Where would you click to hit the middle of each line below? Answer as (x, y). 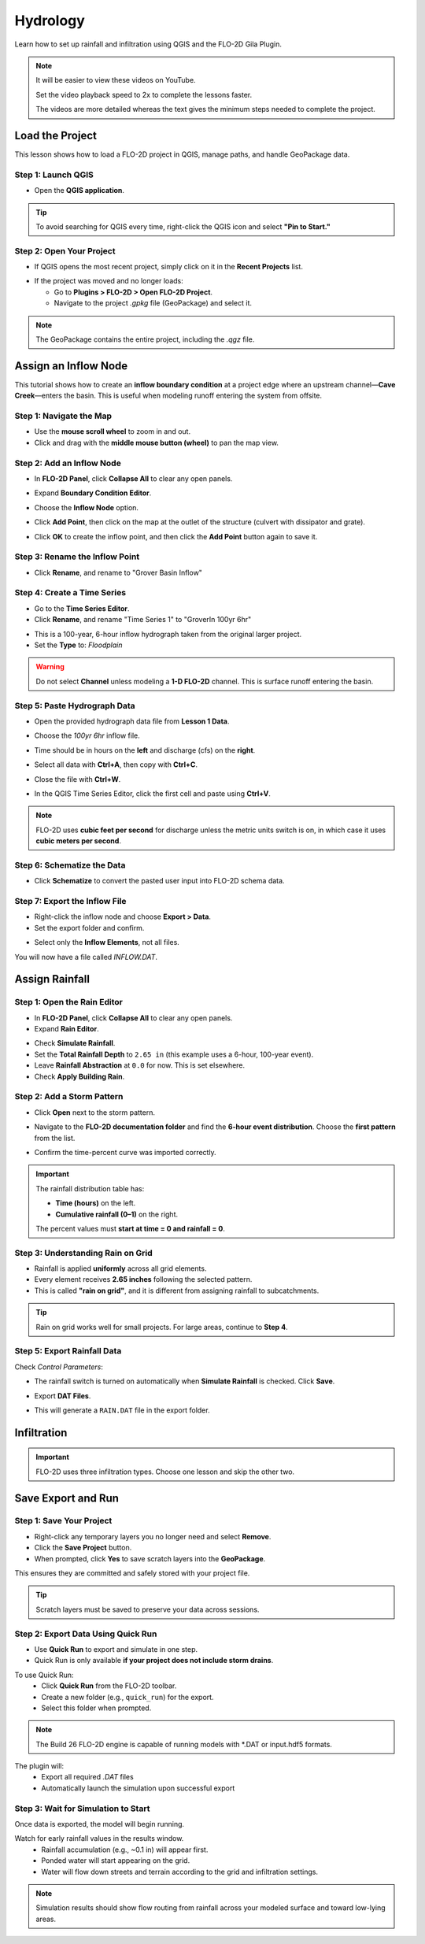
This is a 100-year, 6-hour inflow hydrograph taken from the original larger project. (168, 634)
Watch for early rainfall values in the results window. (99, 1838)
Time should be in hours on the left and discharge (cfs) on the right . (145, 750)
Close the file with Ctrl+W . (78, 779)
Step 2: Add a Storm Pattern (69, 1097)
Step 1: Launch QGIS (54, 175)
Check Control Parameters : (59, 1367)
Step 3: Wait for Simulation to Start (82, 1809)
